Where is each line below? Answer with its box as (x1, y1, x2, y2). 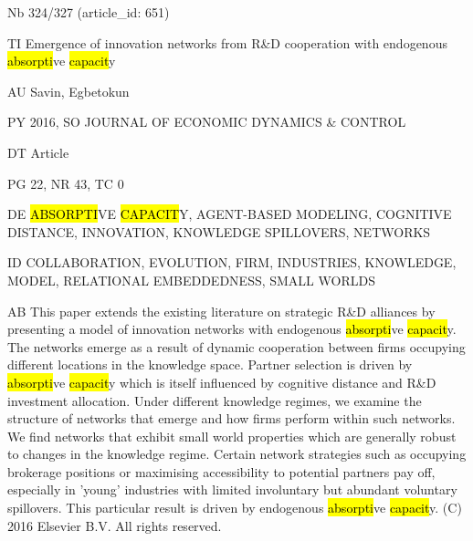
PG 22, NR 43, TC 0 (7, 173, 124, 192)
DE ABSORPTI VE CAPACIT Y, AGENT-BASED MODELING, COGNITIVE (7, 204, 452, 224)
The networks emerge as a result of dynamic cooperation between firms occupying (7, 337, 466, 356)
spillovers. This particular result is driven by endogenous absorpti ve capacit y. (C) (7, 498, 462, 517)
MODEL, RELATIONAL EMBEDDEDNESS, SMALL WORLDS (7, 270, 375, 289)
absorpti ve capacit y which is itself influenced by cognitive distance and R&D (7, 372, 436, 391)
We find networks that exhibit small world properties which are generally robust (7, 426, 457, 445)
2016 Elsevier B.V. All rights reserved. (7, 515, 222, 535)
